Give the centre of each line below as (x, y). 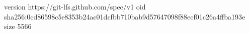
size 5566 (18, 26)
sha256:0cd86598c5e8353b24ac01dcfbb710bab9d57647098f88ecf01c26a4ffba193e (125, 16)
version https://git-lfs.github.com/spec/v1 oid (75, 6)
